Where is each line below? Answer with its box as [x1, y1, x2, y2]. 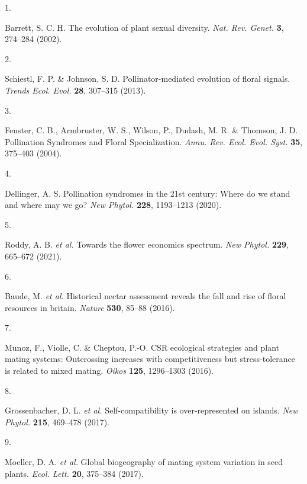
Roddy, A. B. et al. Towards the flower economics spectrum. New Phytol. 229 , [5, 238, 289, 251]
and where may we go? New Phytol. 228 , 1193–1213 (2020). [5, 198, 222, 211]
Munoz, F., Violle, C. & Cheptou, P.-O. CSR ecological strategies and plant [5, 341, 279, 353]
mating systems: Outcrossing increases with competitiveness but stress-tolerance [5, 352, 296, 365]
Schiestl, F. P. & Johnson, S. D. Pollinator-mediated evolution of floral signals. [5, 72, 290, 85]
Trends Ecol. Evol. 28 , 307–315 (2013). [5, 84, 146, 96]
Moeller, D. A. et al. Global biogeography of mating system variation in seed [5, 456, 283, 468]
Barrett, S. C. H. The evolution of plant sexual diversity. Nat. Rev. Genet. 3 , [5, 21, 284, 33]
